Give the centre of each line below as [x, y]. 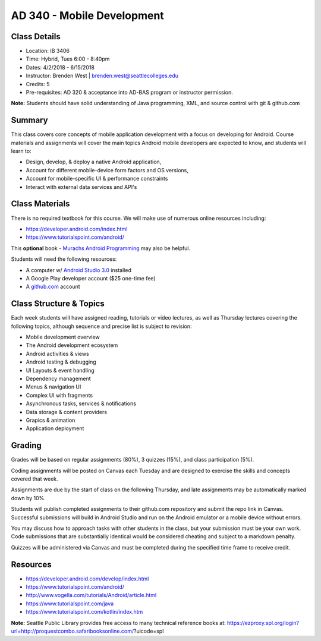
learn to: [21, 151]
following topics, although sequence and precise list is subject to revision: [102, 326]
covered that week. [35, 479]
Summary [29, 120]
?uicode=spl [149, 631]
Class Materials [40, 204]
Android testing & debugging [61, 362]
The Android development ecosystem [72, 345]
